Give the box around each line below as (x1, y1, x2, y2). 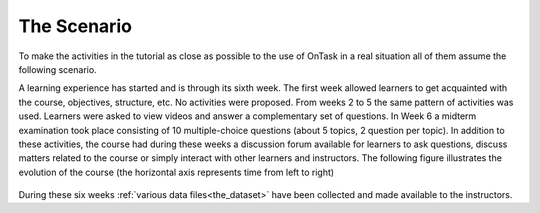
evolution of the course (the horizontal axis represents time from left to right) (18, 166, 335, 178)
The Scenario (18, 15, 132, 37)
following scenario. (18, 63, 97, 75)
